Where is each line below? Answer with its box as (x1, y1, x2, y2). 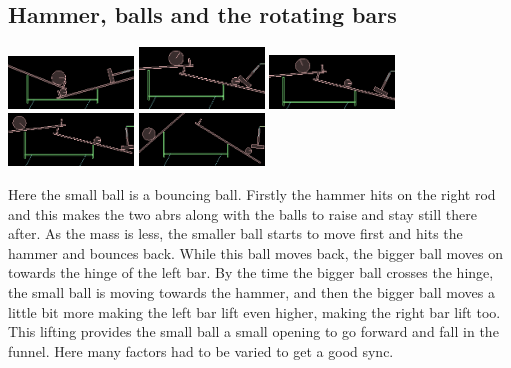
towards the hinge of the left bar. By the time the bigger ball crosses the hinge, (8, 262, 494, 283)
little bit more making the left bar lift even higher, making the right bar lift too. (8, 301, 501, 322)
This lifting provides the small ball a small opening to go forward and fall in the (8, 321, 499, 342)
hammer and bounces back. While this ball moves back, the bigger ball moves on (8, 242, 504, 263)
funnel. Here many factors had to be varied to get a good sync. (8, 340, 394, 361)
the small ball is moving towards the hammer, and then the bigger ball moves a (8, 282, 495, 303)
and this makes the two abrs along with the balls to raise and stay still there (8, 203, 477, 224)
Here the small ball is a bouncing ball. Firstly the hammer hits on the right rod (8, 184, 496, 205)
